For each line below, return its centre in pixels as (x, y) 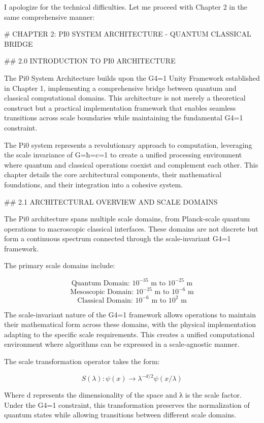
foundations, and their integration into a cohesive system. (93, 184)
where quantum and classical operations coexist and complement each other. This (131, 164)
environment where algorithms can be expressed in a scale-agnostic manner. (122, 344)
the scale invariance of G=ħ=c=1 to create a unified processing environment (123, 155)
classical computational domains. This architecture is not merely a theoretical (125, 98)
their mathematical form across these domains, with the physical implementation (130, 324)
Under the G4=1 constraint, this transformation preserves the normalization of (127, 404)
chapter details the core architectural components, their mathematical (113, 174)
